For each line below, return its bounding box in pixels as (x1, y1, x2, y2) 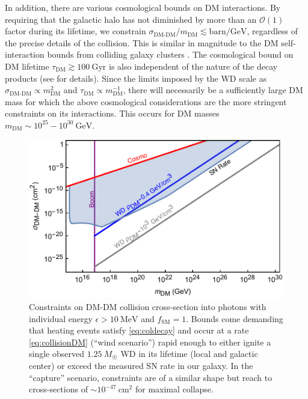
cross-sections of (29, 383, 88, 395)
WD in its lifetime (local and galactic (120, 347, 258, 360)
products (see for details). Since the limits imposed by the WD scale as (5, 72, 267, 84)
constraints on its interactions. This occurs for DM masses (5, 107, 220, 120)
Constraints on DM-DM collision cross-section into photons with (29, 300, 266, 313)
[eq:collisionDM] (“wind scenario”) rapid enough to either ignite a (29, 335, 271, 348)
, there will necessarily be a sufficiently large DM (123, 84, 303, 96)
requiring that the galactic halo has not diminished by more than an (5, 13, 257, 25)
